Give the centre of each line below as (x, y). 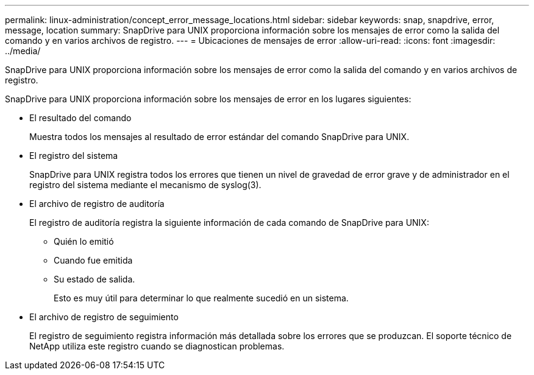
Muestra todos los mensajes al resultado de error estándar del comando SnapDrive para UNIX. (219, 137)
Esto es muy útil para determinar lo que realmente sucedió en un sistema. (201, 298)
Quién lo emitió (84, 241)
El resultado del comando (80, 118)
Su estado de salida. (94, 279)
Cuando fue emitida (93, 260)
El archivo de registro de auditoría (97, 204)
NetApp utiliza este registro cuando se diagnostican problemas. (157, 346)
